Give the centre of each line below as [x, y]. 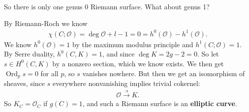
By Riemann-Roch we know [46, 23]
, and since [119, 54]
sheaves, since [25, 83]
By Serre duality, [30, 54]
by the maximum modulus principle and [133, 44]
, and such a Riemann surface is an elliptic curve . [160, 103]
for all [49, 73]
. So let [208, 54]
